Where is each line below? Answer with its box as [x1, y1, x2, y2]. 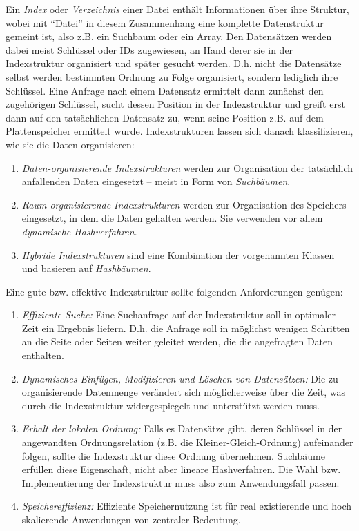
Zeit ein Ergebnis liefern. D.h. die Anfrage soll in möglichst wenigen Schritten [21, 320, 350, 335]
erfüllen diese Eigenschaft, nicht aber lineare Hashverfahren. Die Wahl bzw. [21, 462, 341, 476]
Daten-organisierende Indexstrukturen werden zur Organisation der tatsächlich [21, 160, 353, 175]
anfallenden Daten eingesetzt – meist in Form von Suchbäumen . [21, 174, 291, 189]
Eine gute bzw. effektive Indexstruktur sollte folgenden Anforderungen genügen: [6, 284, 343, 298]
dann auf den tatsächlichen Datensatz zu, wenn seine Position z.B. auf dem [6, 110, 324, 124]
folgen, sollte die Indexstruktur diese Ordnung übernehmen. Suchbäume [21, 448, 325, 463]
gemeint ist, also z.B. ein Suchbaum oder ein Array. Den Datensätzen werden [6, 29, 332, 44]
